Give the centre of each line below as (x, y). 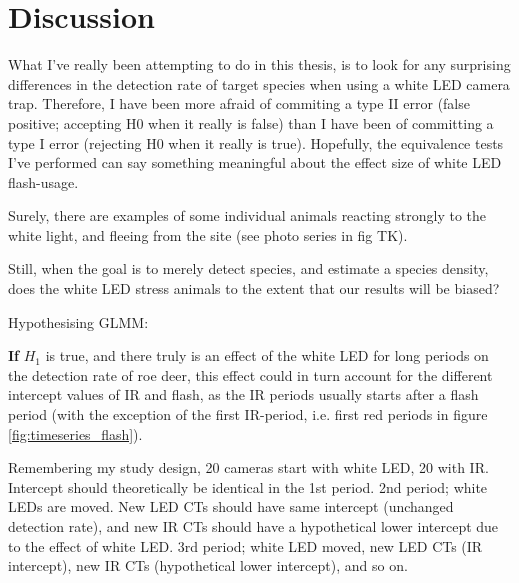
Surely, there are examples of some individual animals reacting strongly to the (247, 215)
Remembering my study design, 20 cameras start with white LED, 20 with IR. (248, 467)
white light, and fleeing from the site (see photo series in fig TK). (208, 234)
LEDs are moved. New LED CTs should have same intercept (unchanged (231, 506)
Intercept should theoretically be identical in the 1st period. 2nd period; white (248, 486)
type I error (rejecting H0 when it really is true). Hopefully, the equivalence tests (256, 142)
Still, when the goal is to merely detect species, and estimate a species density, (248, 268)
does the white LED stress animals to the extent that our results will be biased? (254, 288)
